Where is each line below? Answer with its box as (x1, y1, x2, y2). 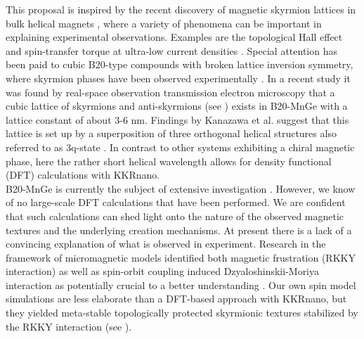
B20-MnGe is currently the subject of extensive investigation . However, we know (6, 181, 356, 196)
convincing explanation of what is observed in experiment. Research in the (6, 236, 326, 251)
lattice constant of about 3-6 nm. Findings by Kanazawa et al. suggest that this (6, 112, 349, 127)
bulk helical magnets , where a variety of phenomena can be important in (6, 15, 322, 30)
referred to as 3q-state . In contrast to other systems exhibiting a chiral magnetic (6, 139, 355, 154)
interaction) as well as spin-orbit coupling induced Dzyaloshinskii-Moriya (6, 264, 320, 279)
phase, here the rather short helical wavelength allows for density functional (6, 153, 332, 168)
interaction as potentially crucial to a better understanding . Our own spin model (6, 277, 356, 292)
